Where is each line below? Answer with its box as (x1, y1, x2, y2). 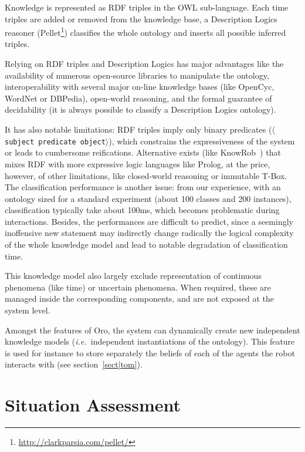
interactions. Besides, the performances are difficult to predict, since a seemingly (5, 215, 293, 227)
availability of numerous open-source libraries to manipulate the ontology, (5, 69, 269, 81)
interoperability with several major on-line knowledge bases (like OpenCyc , (5, 80, 274, 93)
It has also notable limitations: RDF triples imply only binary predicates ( (5, 123, 272, 135)
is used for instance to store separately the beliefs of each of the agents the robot (5, 346, 295, 359)
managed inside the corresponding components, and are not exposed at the (5, 292, 274, 305)
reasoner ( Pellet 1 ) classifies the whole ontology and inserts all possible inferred (5, 25, 286, 38)
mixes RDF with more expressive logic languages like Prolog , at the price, (5, 157, 270, 170)
